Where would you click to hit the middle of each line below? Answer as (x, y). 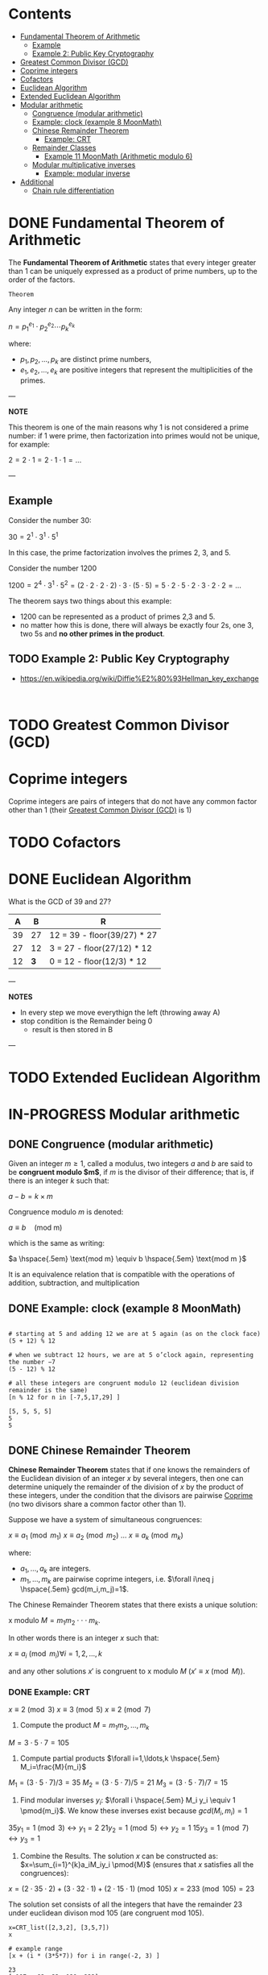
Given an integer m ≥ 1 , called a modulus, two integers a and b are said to (131, 1164)
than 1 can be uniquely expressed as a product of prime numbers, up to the (133, 271)
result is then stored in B (72, 1030)
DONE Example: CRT (49, 1691)
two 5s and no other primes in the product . (92, 634)
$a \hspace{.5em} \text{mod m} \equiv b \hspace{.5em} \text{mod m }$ (128, 1259)
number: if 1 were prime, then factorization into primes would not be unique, (134, 435)
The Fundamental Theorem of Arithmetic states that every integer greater (132, 262)
